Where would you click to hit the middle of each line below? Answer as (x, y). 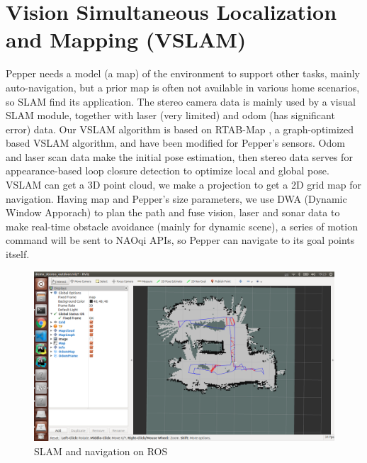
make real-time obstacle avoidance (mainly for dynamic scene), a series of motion (182, 226)
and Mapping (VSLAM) (126, 39)
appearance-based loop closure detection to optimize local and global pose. (168, 171)
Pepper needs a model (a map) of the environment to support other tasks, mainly (183, 73)
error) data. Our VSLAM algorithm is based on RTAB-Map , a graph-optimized (180, 129)
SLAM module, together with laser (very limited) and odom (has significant (170, 115)
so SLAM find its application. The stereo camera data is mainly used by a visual (181, 101)
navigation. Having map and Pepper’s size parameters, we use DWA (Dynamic (176, 198)
